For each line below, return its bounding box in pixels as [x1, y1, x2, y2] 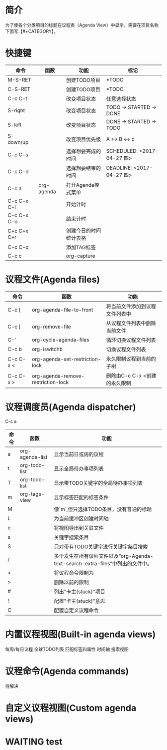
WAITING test [5, 736, 63, 747]
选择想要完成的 [66, 148, 101, 155]
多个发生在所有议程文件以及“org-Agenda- [54, 552, 154, 559]
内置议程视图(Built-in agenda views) [5, 629, 156, 640]
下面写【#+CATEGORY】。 [5, 28, 59, 34]
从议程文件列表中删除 [106, 320, 156, 327]
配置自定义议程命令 [54, 607, 99, 614]
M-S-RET [7, 76, 31, 83]
